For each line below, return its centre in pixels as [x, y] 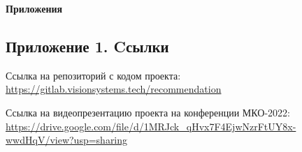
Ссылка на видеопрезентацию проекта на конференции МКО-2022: [148, 112]
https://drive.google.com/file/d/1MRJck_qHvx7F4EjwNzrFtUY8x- [151, 126]
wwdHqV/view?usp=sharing [67, 140]
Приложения [34, 8]
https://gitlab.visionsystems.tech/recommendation [114, 89]
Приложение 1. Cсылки [87, 46]
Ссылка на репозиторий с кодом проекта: [93, 75]
